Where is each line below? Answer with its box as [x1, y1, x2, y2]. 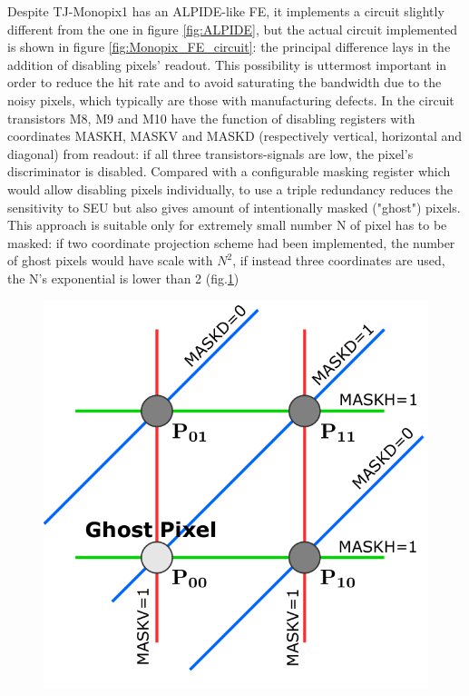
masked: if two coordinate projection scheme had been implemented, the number [7, 233, 455, 252]
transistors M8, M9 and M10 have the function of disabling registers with [7, 108, 415, 127]
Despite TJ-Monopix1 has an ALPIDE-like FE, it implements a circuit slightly [7, 2, 445, 20]
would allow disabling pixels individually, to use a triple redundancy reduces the [7, 179, 453, 198]
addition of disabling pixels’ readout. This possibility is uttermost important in [7, 55, 447, 74]
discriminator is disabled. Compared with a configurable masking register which [7, 162, 451, 181]
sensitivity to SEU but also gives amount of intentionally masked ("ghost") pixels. [7, 197, 461, 216]
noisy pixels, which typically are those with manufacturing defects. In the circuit [7, 90, 454, 109]
